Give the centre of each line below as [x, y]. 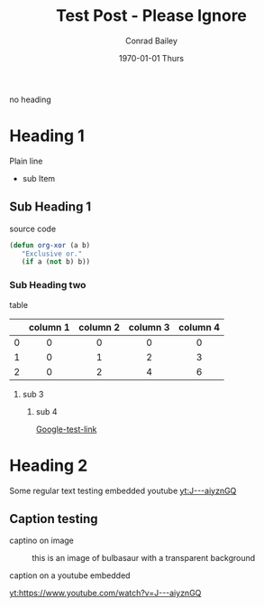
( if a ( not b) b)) [56, 262]
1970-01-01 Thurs [151, 58]
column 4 [200, 327]
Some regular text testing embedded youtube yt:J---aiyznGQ [123, 490]
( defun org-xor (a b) [50, 245]
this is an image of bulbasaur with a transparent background [144, 558]
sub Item [39, 178]
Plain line [26, 161]
